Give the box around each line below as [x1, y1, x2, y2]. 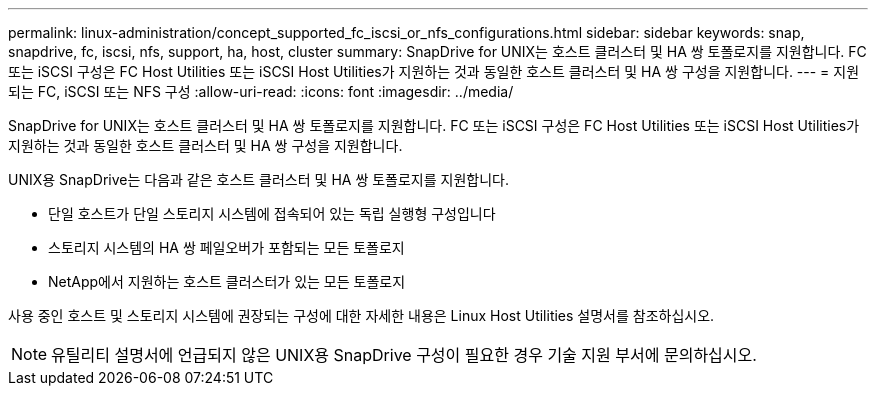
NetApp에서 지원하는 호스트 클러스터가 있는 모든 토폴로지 [48, 273, 406, 290]
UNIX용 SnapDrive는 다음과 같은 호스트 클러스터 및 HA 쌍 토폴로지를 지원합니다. [8, 171, 509, 188]
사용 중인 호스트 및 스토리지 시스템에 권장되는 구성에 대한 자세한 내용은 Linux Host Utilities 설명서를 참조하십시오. [8, 307, 715, 324]
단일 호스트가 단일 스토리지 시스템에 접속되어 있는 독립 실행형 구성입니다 [48, 205, 496, 222]
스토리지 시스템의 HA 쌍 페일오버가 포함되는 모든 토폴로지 [48, 239, 405, 256]
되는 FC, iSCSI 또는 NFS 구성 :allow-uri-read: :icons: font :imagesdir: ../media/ [8, 83, 514, 100]
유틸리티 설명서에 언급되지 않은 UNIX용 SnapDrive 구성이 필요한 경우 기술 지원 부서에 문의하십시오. [51, 345, 757, 365]
